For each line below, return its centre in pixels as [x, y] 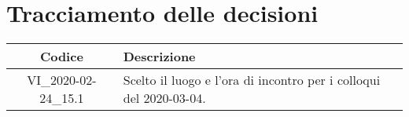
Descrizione [159, 57]
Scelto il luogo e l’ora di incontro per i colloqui [252, 80]
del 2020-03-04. [164, 98]
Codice [61, 57]
